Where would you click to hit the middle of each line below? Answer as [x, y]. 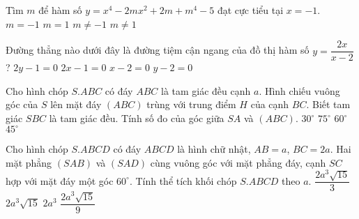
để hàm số [60, 10]
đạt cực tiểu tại [250, 10]
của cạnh [270, 104]
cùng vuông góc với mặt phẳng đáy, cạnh [238, 162]
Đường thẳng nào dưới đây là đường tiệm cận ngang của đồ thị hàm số [158, 50]
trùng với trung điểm [191, 104]
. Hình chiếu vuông [299, 90]
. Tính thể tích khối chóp [183, 180]
